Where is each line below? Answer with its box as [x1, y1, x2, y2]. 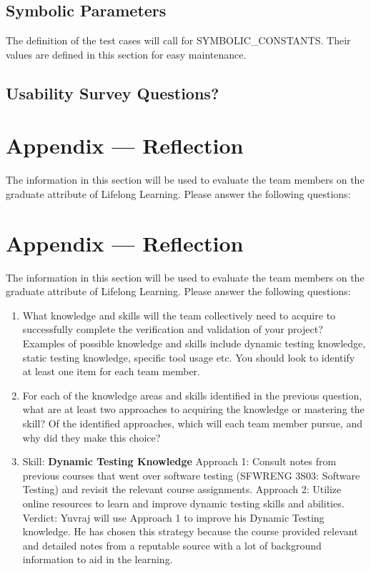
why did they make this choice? [22, 430, 161, 445]
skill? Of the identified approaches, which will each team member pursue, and [22, 415, 362, 430]
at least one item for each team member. [22, 364, 201, 379]
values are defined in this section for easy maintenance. [6, 46, 247, 61]
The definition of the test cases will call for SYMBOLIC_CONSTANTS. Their [6, 33, 351, 48]
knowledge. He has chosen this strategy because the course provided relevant [22, 524, 358, 539]
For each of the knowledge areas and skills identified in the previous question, [22, 387, 362, 402]
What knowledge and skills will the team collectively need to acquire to [22, 307, 336, 322]
